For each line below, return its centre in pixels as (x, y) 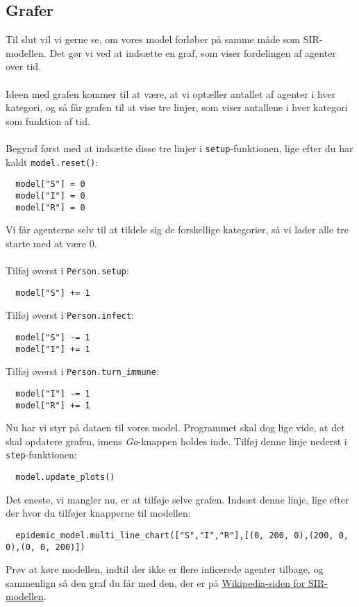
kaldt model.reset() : (52, 161)
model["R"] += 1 (53, 405)
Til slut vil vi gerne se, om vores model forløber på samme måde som (153, 39)
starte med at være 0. (51, 243)
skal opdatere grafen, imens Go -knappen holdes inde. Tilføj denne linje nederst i (176, 441)
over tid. (23, 66)
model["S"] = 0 (50, 184)
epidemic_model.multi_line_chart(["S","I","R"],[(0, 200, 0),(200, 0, (182, 535)
